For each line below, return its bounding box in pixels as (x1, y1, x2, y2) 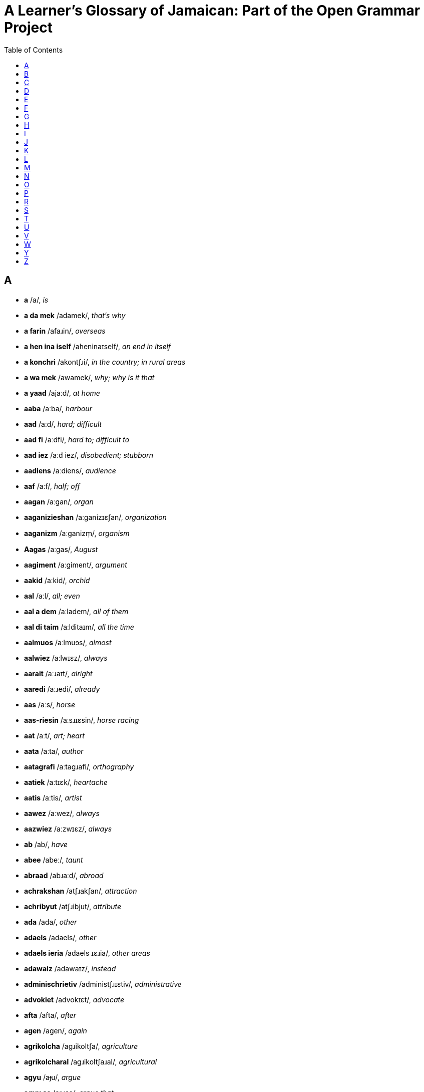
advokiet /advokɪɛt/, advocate (24, 995, 125, 1004)
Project (4, 19, 53, 36)
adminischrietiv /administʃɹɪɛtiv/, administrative (24, 979, 182, 988)
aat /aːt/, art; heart (24, 731, 85, 740)
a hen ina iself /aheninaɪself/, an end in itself (24, 342, 171, 351)
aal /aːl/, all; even (24, 591, 80, 600)
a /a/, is (24, 295, 49, 304)
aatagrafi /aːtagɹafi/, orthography (24, 762, 134, 771)
